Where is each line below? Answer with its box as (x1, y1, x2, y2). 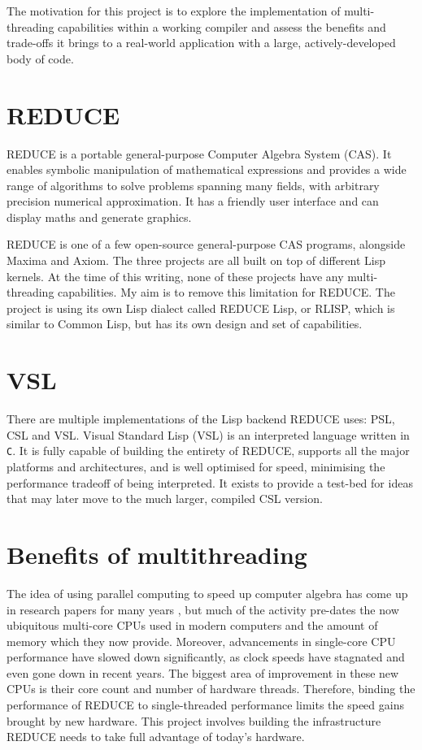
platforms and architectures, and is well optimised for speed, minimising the (7, 458, 385, 475)
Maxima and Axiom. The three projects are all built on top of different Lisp (7, 252, 386, 269)
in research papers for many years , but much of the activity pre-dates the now (7, 600, 399, 618)
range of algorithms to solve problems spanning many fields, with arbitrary (7, 176, 380, 193)
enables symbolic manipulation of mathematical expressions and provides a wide (7, 161, 407, 178)
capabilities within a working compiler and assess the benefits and (58, 18, 386, 35)
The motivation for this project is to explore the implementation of (7, 2, 341, 19)
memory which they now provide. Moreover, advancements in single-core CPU (7, 632, 396, 649)
